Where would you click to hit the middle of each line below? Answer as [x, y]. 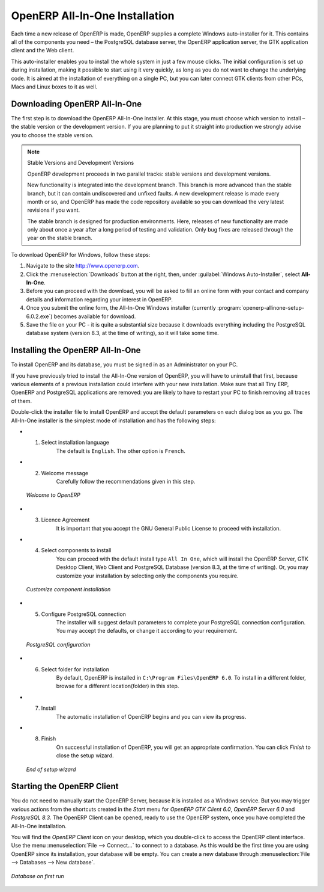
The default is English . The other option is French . [121, 451]
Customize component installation [68, 589]
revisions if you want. [54, 210]
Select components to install [76, 550]
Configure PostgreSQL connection [83, 614]
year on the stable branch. [60, 238]
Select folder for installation [75, 669]
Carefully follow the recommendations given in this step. [126, 481]
